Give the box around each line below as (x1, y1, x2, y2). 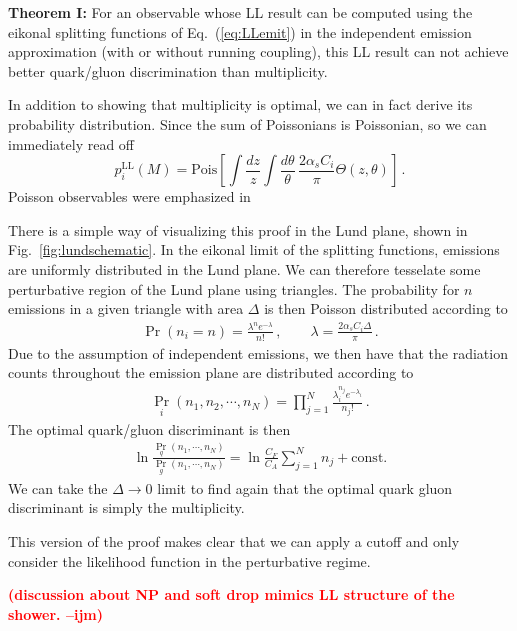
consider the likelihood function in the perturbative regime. (8, 550, 371, 571)
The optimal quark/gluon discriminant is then (8, 418, 291, 439)
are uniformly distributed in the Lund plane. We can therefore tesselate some (8, 258, 481, 279)
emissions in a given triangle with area (8, 298, 244, 319)
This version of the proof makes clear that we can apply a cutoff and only (8, 531, 460, 551)
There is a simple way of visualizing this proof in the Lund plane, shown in (8, 219, 468, 240)
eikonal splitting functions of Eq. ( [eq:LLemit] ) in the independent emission (8, 21, 472, 42)
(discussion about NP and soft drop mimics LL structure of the (8, 584, 455, 605)
